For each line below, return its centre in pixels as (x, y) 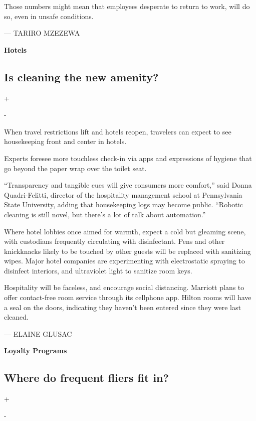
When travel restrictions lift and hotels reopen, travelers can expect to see (118, 131)
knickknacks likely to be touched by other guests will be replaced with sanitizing (127, 251)
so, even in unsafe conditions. (49, 16)
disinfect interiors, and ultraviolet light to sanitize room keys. (98, 270)
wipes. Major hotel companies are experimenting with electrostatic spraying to (124, 261)
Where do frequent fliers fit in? (86, 378)
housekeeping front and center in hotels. (65, 141)
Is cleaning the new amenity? (81, 77)
